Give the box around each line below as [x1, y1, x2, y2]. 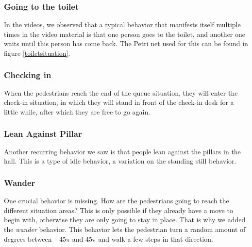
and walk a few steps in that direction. [98, 233, 213, 244]
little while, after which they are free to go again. [4, 107, 151, 116]
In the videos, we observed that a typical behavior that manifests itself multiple [4, 19, 241, 30]
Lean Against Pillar [4, 127, 82, 139]
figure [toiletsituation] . [4, 48, 70, 58]
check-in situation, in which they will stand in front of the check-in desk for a [4, 97, 234, 107]
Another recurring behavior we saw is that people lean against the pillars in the [4, 146, 241, 156]
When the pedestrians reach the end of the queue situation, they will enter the [4, 87, 238, 98]
